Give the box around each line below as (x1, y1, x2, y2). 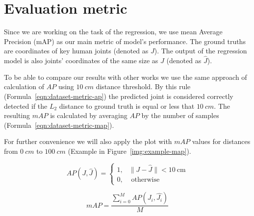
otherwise (131, 176, 160, 183)
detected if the (4, 100, 48, 111)
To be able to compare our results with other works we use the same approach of (4, 72, 247, 82)
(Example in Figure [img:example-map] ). (68, 145, 191, 156)
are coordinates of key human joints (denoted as (4, 46, 149, 56)
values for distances (192, 136, 251, 146)
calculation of (4, 81, 45, 92)
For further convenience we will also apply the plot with (4, 136, 172, 146)
